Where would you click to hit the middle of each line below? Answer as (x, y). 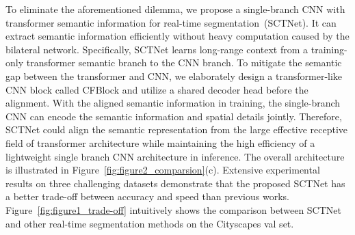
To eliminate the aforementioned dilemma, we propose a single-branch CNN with (175, 9)
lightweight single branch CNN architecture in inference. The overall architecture (175, 156)
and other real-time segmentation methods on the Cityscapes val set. (150, 223)
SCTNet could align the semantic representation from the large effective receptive (177, 129)
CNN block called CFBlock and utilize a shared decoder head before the (157, 89)
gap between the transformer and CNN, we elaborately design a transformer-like (174, 75)
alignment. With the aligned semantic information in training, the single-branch (173, 103)
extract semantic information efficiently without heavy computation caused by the (177, 36)
